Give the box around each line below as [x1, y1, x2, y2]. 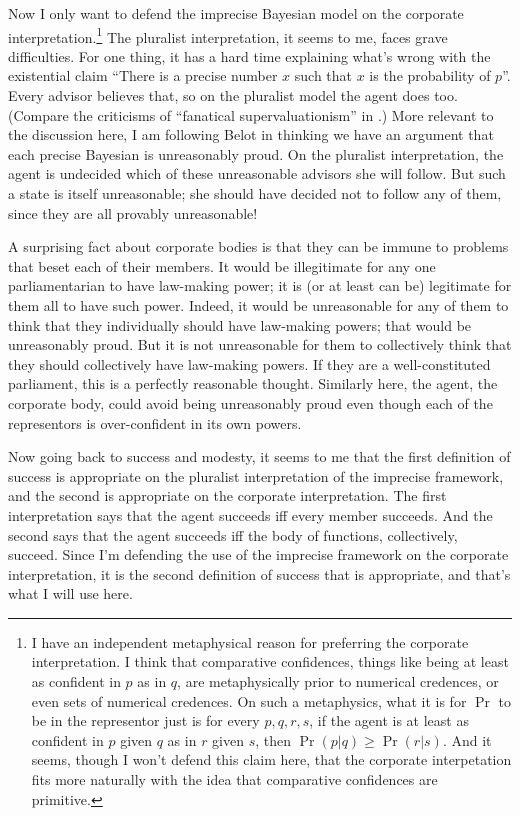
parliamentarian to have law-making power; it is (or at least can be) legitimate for [8, 275, 512, 296]
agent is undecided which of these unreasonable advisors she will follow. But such [8, 163, 506, 184]
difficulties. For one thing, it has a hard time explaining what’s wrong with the [8, 45, 491, 66]
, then [255, 729, 292, 750]
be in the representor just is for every [31, 710, 260, 731]
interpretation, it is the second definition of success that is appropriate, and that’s [8, 563, 511, 584]
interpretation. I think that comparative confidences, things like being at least [31, 651, 509, 672]
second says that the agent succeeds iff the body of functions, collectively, [8, 524, 458, 545]
